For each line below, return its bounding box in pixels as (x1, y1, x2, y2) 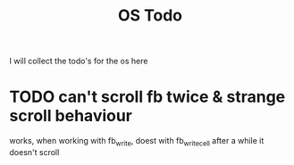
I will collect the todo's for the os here (9, 55, 148, 67)
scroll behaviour (9, 106, 132, 126)
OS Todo (117, 5, 183, 26)
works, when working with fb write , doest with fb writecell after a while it (9, 136, 265, 148)
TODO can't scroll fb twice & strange (9, 87, 286, 107)
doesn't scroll (9, 146, 60, 157)
